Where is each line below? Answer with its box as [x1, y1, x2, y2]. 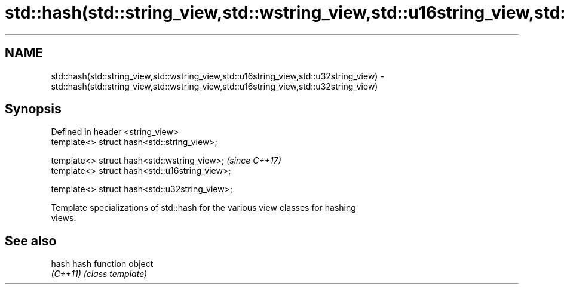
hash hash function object [51, 259, 154, 269]
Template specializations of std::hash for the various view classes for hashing [51, 202, 356, 213]
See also [5, 233, 57, 248]
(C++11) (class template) [51, 269, 148, 279]
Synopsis [5, 102, 62, 117]
